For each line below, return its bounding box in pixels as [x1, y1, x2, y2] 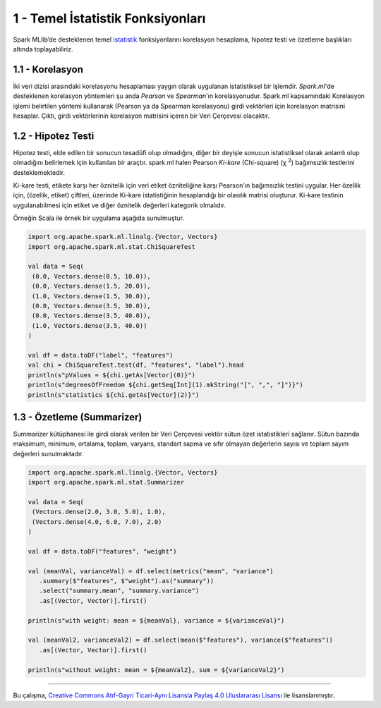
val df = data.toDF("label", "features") [28, 351, 174, 359]
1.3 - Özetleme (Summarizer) [13, 411, 143, 423]
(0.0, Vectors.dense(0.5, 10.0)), [32, 272, 151, 280]
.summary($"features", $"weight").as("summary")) [39, 577, 214, 585]
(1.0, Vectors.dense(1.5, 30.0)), [32, 292, 151, 300]
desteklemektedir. [13, 168, 66, 176]
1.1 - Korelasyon [13, 63, 84, 75]
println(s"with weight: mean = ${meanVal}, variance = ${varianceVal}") [28, 616, 285, 624]
